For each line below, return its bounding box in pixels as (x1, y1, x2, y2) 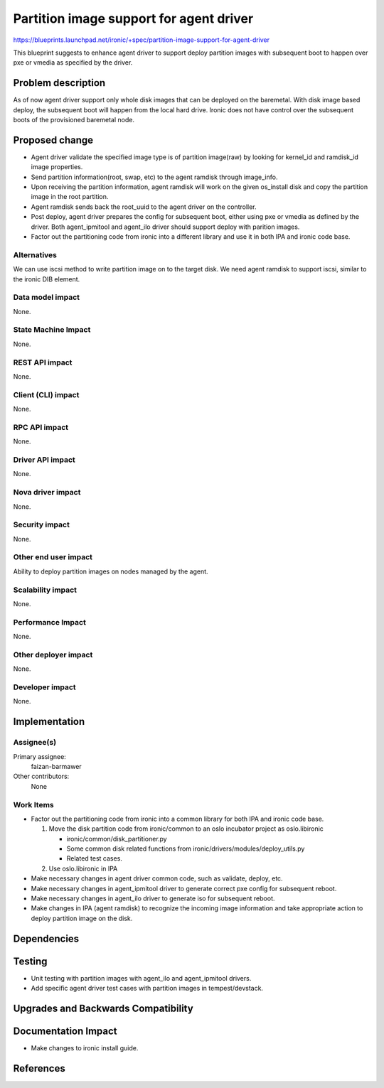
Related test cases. (66, 854, 122, 863)
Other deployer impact (13, 650, 93, 659)
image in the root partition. (31, 193, 109, 201)
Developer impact (13, 682, 76, 692)
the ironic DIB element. (13, 274, 80, 284)
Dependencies (13, 932, 80, 944)
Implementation (13, 716, 85, 728)
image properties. (31, 163, 83, 171)
